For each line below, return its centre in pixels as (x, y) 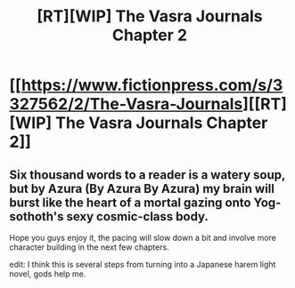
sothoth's (37, 216)
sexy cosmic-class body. (138, 216)
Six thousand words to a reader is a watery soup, (147, 175)
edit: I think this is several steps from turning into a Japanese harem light (143, 264)
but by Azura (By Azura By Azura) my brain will (142, 188)
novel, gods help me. (48, 274)
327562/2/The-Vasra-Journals (126, 104)
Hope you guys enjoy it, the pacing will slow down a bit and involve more (143, 238)
